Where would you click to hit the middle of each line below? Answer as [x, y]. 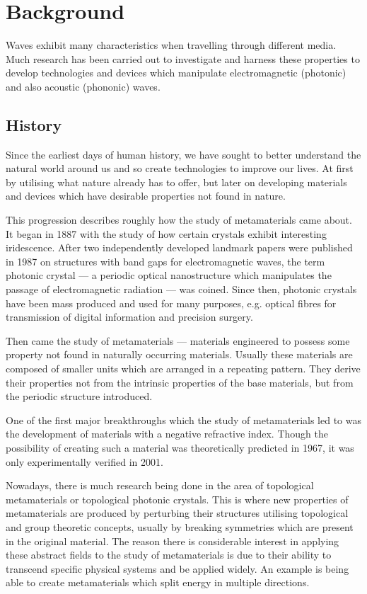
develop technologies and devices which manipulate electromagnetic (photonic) [176, 73]
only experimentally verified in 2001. [85, 461]
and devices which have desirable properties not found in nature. [146, 196]
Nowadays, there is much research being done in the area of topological [160, 485]
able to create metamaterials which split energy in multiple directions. [158, 582]
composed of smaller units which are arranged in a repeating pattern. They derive [183, 369]
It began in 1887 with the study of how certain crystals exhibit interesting [166, 233]
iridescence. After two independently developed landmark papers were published [179, 247]
